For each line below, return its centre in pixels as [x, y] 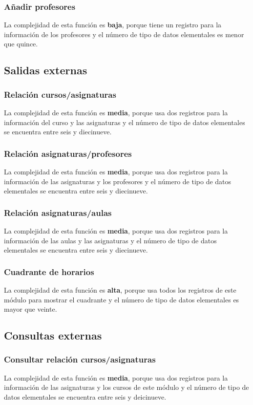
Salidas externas [46, 70]
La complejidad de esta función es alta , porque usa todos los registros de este [120, 290]
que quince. [21, 44]
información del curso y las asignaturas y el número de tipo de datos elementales [125, 122]
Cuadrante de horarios [49, 271]
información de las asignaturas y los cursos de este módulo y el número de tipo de [126, 387]
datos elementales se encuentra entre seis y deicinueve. [85, 396]
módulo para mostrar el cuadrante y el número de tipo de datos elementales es [122, 299]
